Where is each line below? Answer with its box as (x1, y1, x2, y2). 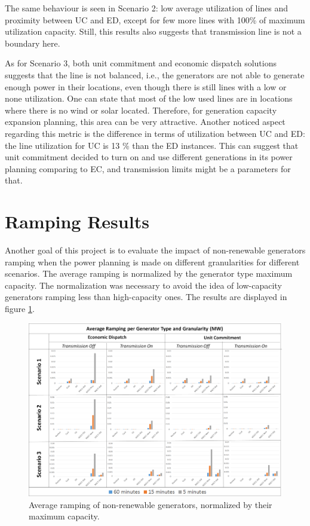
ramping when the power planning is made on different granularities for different (5, 255, 300, 268)
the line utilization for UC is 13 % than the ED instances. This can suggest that (5, 139, 299, 151)
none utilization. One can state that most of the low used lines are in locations (5, 92, 293, 105)
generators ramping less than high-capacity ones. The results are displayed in (5, 290, 287, 303)
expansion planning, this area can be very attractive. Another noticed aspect (5, 115, 286, 128)
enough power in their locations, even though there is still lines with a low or (5, 80, 287, 93)
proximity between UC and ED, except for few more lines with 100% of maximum (5, 13, 305, 26)
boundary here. (5, 36, 60, 49)
